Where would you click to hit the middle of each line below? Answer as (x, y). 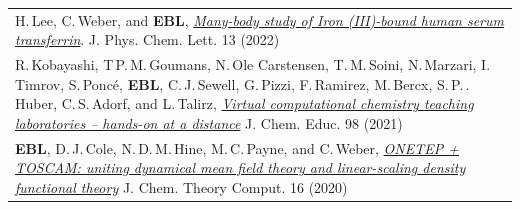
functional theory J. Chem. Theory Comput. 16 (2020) (181, 187)
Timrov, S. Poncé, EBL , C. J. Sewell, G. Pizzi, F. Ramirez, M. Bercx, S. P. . (242, 83)
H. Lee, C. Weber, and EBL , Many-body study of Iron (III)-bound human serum (260, 19)
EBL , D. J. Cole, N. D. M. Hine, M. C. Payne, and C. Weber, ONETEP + (237, 147)
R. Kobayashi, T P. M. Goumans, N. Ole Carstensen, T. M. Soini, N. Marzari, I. (253, 64)
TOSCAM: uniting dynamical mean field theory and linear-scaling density (240, 167)
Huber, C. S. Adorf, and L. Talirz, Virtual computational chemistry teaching (244, 103)
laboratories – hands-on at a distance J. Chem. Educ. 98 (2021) (209, 122)
